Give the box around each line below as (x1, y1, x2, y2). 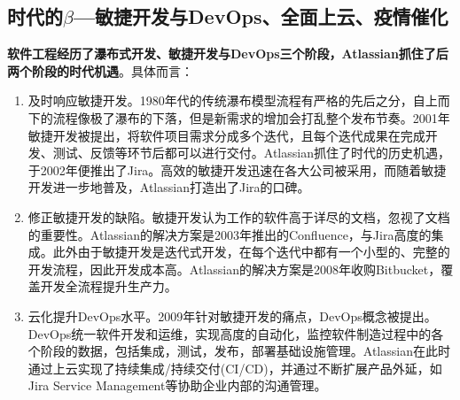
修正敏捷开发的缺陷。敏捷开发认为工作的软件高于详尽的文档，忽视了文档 (27, 207, 450, 226)
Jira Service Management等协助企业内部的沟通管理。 (27, 376, 327, 395)
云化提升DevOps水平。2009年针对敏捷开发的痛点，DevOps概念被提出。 (27, 306, 437, 325)
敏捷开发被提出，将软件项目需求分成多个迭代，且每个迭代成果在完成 (27, 126, 425, 144)
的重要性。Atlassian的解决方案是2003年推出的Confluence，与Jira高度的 (27, 225, 432, 243)
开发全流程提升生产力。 (40, 277, 177, 296)
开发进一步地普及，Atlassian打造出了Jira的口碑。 (27, 178, 310, 196)
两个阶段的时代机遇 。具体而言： (7, 61, 193, 80)
